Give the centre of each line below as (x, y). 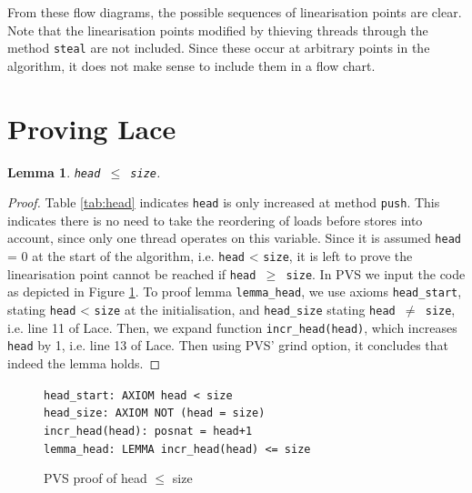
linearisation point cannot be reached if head (132, 273)
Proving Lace (92, 128)
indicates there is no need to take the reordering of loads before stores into (215, 220)
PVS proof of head (95, 478)
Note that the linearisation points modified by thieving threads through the (218, 30)
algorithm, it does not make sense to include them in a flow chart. (191, 65)
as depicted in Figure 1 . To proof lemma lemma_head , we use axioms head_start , (235, 292)
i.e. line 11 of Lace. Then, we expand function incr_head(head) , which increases (232, 327)
